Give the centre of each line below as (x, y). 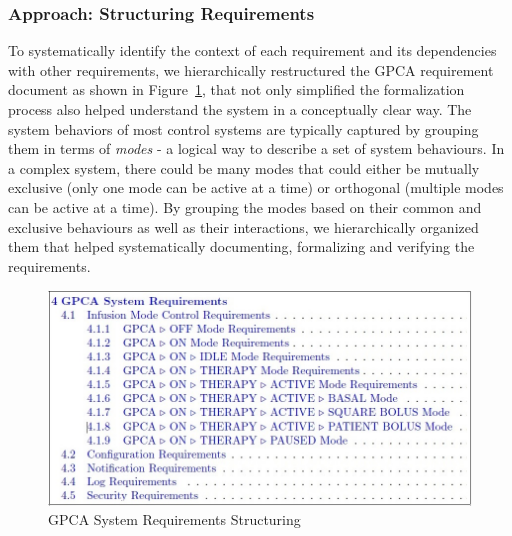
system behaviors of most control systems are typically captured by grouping (243, 128)
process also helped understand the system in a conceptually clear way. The (240, 109)
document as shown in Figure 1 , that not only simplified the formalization (236, 89)
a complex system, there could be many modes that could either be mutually (244, 167)
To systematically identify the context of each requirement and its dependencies (252, 50)
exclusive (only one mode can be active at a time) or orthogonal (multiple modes (256, 187)
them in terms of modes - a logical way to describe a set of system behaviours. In (256, 148)
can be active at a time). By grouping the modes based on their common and (245, 206)
